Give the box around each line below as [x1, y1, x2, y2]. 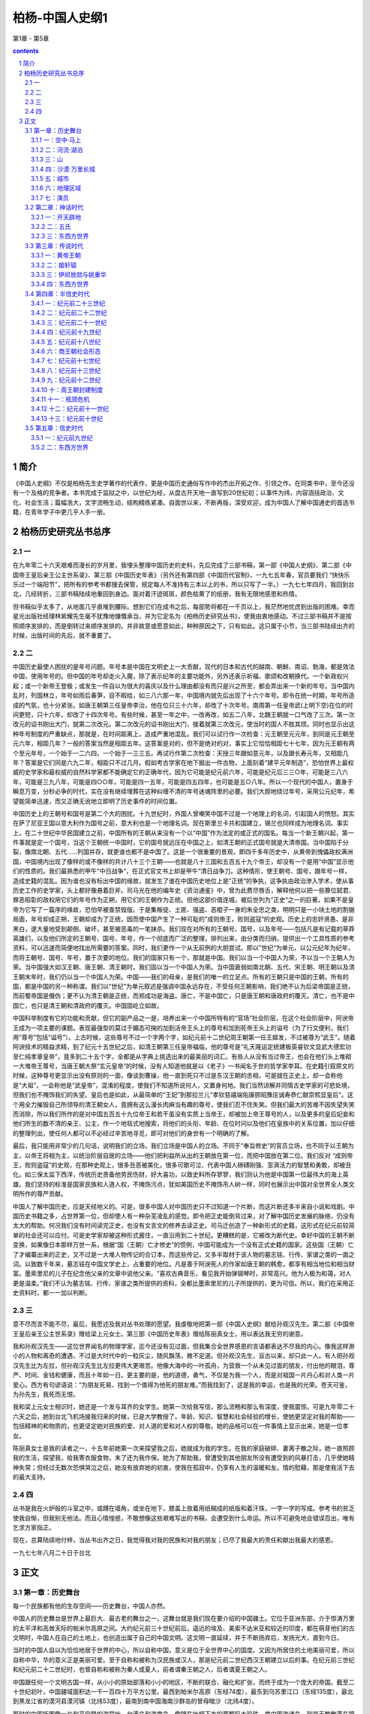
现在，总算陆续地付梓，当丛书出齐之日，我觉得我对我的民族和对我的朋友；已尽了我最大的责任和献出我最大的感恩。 [12, 1536, 337, 1544]
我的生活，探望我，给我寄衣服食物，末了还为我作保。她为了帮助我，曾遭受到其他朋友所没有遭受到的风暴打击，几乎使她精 [12, 1453, 355, 1462]
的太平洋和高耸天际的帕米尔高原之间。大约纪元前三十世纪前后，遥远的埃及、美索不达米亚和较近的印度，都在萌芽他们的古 [12, 1624, 355, 1632]
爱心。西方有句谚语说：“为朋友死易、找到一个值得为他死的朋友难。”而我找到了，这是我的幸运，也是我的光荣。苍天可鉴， [12, 1380, 351, 1388]
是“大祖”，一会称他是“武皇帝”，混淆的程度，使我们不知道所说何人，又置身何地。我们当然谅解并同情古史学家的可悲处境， [12, 1081, 354, 1089]
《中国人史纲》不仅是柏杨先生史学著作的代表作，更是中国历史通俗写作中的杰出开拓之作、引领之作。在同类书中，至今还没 [12, 479, 355, 487]
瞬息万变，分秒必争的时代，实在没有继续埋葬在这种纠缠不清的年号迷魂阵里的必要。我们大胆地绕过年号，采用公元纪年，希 [12, 787, 355, 795]
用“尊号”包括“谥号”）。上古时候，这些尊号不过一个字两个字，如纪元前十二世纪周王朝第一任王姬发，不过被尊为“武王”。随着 [12, 1033, 356, 1041]
